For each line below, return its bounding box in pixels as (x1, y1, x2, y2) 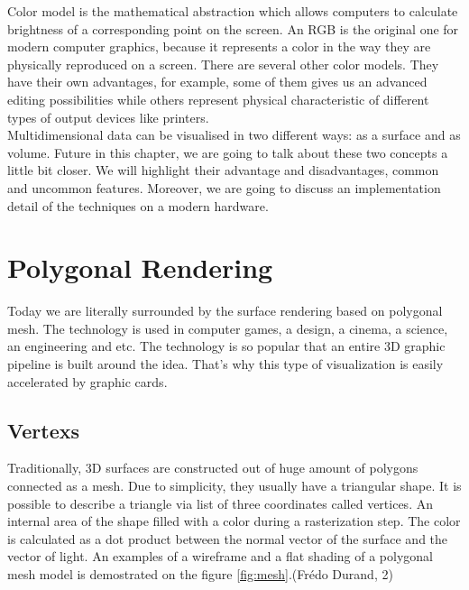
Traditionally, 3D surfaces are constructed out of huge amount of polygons (7, 458, 418, 477)
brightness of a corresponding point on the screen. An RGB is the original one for (7, 19, 459, 38)
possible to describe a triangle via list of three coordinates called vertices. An (7, 493, 433, 512)
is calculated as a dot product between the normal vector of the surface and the (7, 529, 448, 548)
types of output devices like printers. (7, 107, 209, 126)
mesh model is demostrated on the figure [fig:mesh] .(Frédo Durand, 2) (7, 564, 393, 583)
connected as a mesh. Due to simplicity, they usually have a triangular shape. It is (7, 476, 462, 495)
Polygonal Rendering (7, 249, 273, 286)
